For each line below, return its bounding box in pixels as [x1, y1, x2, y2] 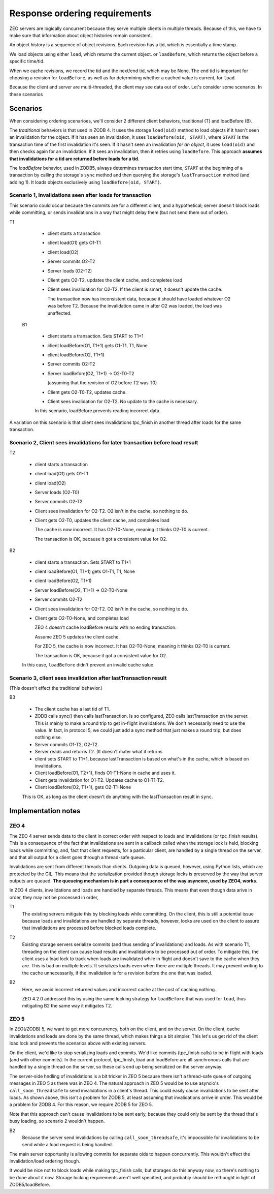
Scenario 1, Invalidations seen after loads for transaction [9, 192, 152, 199]
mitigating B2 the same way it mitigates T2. [22, 1003, 113, 1009]
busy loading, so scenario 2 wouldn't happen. [9, 1118, 105, 1124]
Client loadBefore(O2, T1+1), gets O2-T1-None [35, 784, 131, 790]
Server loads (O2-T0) [35, 489, 80, 495]
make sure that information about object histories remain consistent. [9, 32, 152, 38]
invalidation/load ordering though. [9, 1158, 81, 1164]
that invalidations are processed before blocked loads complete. [22, 925, 157, 931]
